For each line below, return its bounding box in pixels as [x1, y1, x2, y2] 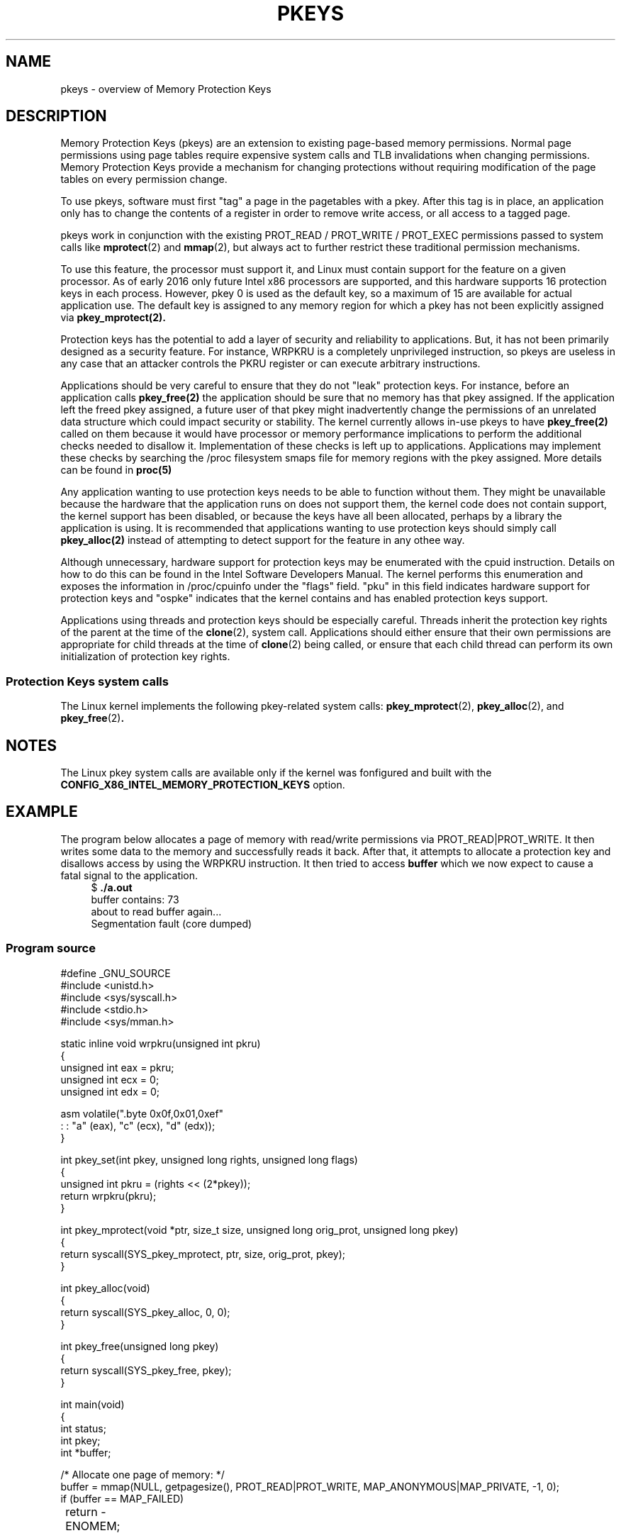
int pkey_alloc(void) [60, 1281, 150, 1294]
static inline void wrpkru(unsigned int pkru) [60, 1037, 261, 1049]
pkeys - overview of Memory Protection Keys [60, 82, 272, 95]
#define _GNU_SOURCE [60, 966, 171, 979]
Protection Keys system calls [6, 674, 169, 689]
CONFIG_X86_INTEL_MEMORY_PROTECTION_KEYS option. [60, 779, 345, 791]
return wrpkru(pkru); [60, 1189, 157, 1202]
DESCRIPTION [6, 107, 107, 126]
